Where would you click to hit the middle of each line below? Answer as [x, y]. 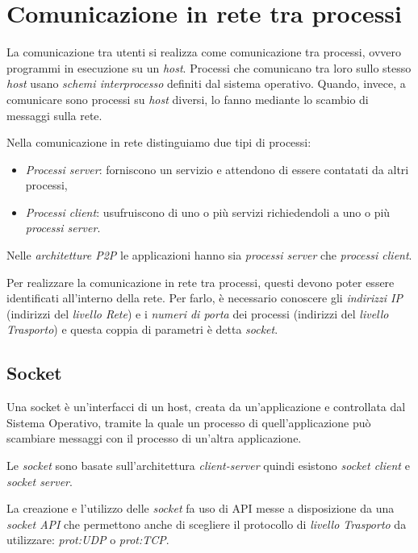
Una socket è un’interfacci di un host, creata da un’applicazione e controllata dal [206, 407]
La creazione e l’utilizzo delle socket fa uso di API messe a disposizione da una [201, 508]
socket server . [40, 481]
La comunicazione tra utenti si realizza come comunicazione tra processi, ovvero [204, 52]
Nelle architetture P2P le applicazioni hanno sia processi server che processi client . [209, 255]
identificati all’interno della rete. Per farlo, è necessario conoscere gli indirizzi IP [205, 298]
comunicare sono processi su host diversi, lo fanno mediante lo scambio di [188, 99]
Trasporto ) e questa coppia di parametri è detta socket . [142, 329]
